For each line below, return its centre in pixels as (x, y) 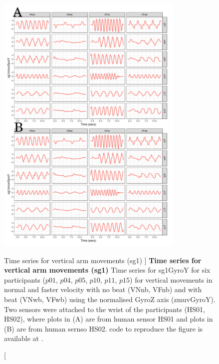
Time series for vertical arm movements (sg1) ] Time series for (103, 260)
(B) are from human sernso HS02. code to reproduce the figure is (104, 328)
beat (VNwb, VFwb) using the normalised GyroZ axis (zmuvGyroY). (110, 299)
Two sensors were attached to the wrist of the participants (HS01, (105, 309)
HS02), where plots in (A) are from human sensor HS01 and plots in (109, 319)
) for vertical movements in (171, 279)
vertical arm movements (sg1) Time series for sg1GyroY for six (107, 270)
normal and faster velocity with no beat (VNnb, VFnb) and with (103, 289)
